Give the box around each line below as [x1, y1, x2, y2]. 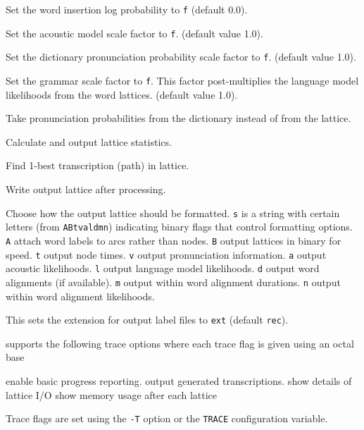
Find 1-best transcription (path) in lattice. [6, 158, 189, 173]
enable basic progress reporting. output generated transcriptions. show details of [6, 373, 352, 388]
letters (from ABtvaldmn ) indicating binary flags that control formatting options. [6, 219, 353, 234]
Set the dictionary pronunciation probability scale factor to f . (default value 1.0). [6, 49, 356, 64]
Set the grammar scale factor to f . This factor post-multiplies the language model [6, 73, 359, 87]
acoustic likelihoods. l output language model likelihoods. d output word [6, 261, 320, 276]
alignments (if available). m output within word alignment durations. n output [6, 274, 341, 289]
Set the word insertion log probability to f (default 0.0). [6, 2, 248, 16]
